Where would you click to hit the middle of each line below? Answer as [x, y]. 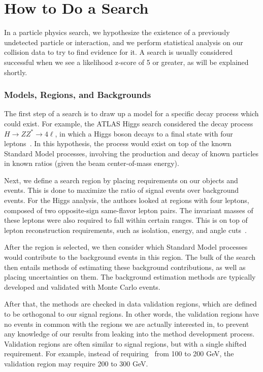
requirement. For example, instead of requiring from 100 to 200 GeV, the [119, 353]
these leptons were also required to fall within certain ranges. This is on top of [126, 220]
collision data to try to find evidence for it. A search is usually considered [119, 52]
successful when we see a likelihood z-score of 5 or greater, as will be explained [126, 62]
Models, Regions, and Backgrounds [78, 95]
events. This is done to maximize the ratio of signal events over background [122, 190]
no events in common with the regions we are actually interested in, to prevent [127, 324]
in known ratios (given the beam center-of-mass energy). [92, 163]
